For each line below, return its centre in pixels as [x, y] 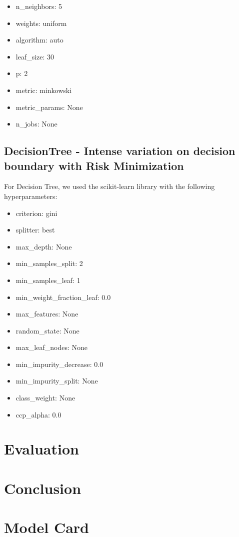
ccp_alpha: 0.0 [38, 414]
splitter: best [35, 230]
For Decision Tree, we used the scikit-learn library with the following [109, 186]
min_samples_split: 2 [49, 263]
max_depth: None [44, 246]
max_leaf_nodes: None [51, 347]
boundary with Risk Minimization [94, 165]
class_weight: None [45, 398]
